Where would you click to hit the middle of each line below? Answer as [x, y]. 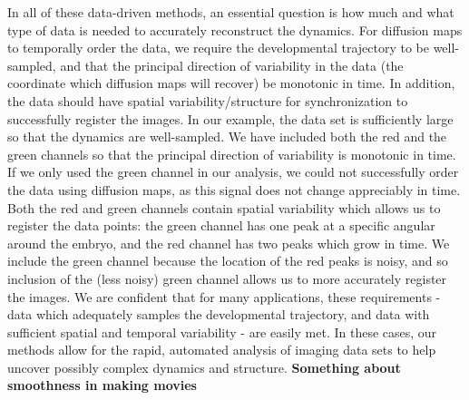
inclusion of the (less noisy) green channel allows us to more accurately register [227, 278]
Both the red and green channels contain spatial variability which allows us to [224, 207]
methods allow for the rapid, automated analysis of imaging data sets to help [222, 350]
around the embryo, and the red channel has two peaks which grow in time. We [229, 243]
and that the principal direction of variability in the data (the [232, 65]
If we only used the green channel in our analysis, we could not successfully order [233, 172]
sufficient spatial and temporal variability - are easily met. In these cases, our [222, 332]
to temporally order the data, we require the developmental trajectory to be [218, 48]
